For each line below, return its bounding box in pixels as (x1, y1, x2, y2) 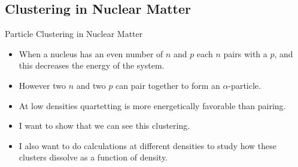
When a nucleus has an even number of (19, 47, 163, 60)
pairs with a (223, 47, 267, 60)
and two (76, 79, 106, 91)
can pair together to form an (115, 79, 220, 91)
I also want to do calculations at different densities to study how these (19, 139, 276, 151)
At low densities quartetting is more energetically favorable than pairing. (19, 99, 286, 112)
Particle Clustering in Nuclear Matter (5, 27, 143, 40)
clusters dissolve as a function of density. (19, 151, 168, 163)
